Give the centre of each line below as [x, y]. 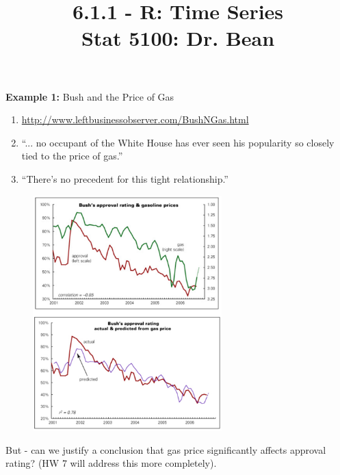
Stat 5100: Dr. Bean [178, 38]
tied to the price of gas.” [72, 156]
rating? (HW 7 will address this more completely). [111, 463]
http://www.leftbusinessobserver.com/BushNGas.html [135, 119]
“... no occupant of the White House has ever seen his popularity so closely [178, 142]
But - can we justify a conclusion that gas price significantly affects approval [166, 449]
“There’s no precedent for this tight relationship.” [125, 178]
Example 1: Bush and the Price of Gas [90, 96]
